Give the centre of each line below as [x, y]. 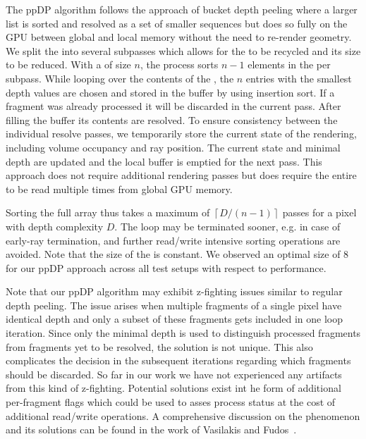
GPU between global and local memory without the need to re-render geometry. [179, 37]
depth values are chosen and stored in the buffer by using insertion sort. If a [170, 92]
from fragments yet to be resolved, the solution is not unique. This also [159, 346]
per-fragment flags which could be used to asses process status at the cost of [171, 402]
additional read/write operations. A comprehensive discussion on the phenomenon [183, 415]
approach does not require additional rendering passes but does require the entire [181, 175]
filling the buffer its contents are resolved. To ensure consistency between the [172, 119]
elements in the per [289, 64]
